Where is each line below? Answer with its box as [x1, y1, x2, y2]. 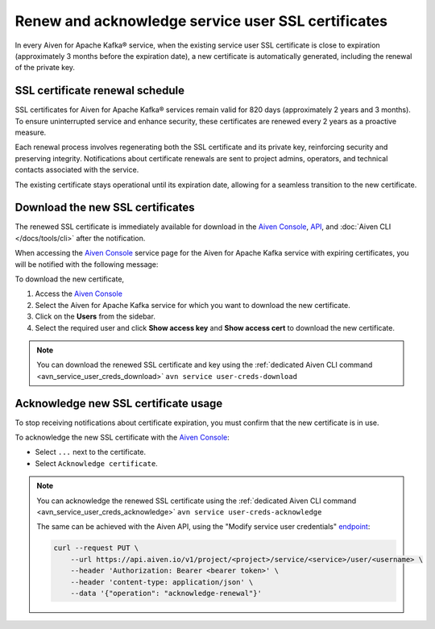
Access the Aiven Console [35, 289, 122, 298]
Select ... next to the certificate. [35, 448, 147, 457]
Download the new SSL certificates [14, 201, 195, 215]
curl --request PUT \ [53, 544, 139, 552]
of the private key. [14, 63, 76, 73]
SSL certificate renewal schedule [14, 84, 185, 98]
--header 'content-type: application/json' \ [70, 577, 254, 586]
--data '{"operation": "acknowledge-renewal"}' [70, 589, 262, 598]
